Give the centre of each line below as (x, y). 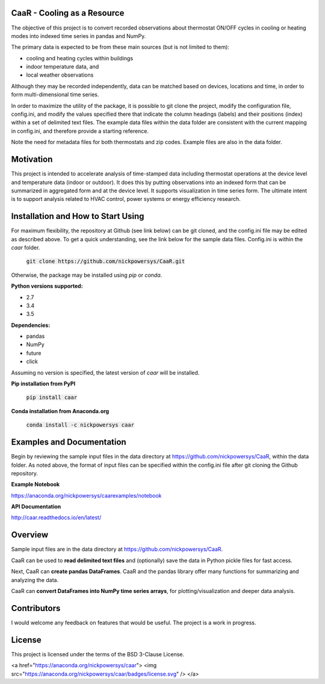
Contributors (36, 608)
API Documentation (36, 507)
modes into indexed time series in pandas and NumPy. (79, 36)
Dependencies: (31, 325)
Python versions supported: (47, 286)
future (34, 353)
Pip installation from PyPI (43, 384)
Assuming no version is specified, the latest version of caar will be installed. (105, 372)
